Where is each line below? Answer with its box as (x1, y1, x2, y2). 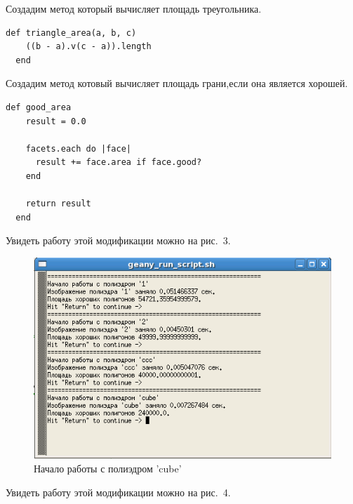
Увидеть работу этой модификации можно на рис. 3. (6, 233, 231, 248)
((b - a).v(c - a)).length (25, 41, 152, 52)
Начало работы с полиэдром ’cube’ (34, 461, 182, 476)
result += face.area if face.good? (35, 157, 202, 168)
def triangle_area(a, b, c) (6, 27, 137, 38)
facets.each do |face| (25, 143, 131, 154)
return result (25, 199, 91, 209)
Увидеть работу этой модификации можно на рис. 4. (6, 484, 231, 499)
